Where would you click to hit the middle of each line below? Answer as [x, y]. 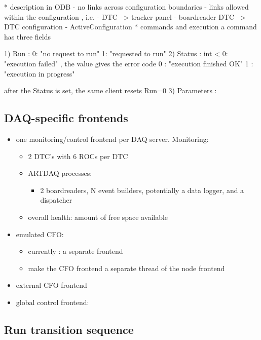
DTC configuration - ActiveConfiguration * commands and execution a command [130, 27]
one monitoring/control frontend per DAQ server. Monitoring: [112, 139]
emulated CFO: [40, 234]
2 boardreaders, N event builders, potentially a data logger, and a [142, 190]
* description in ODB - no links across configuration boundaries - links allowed [126, 7]
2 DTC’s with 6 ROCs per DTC [78, 156]
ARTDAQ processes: [60, 173]
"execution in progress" [40, 73]
